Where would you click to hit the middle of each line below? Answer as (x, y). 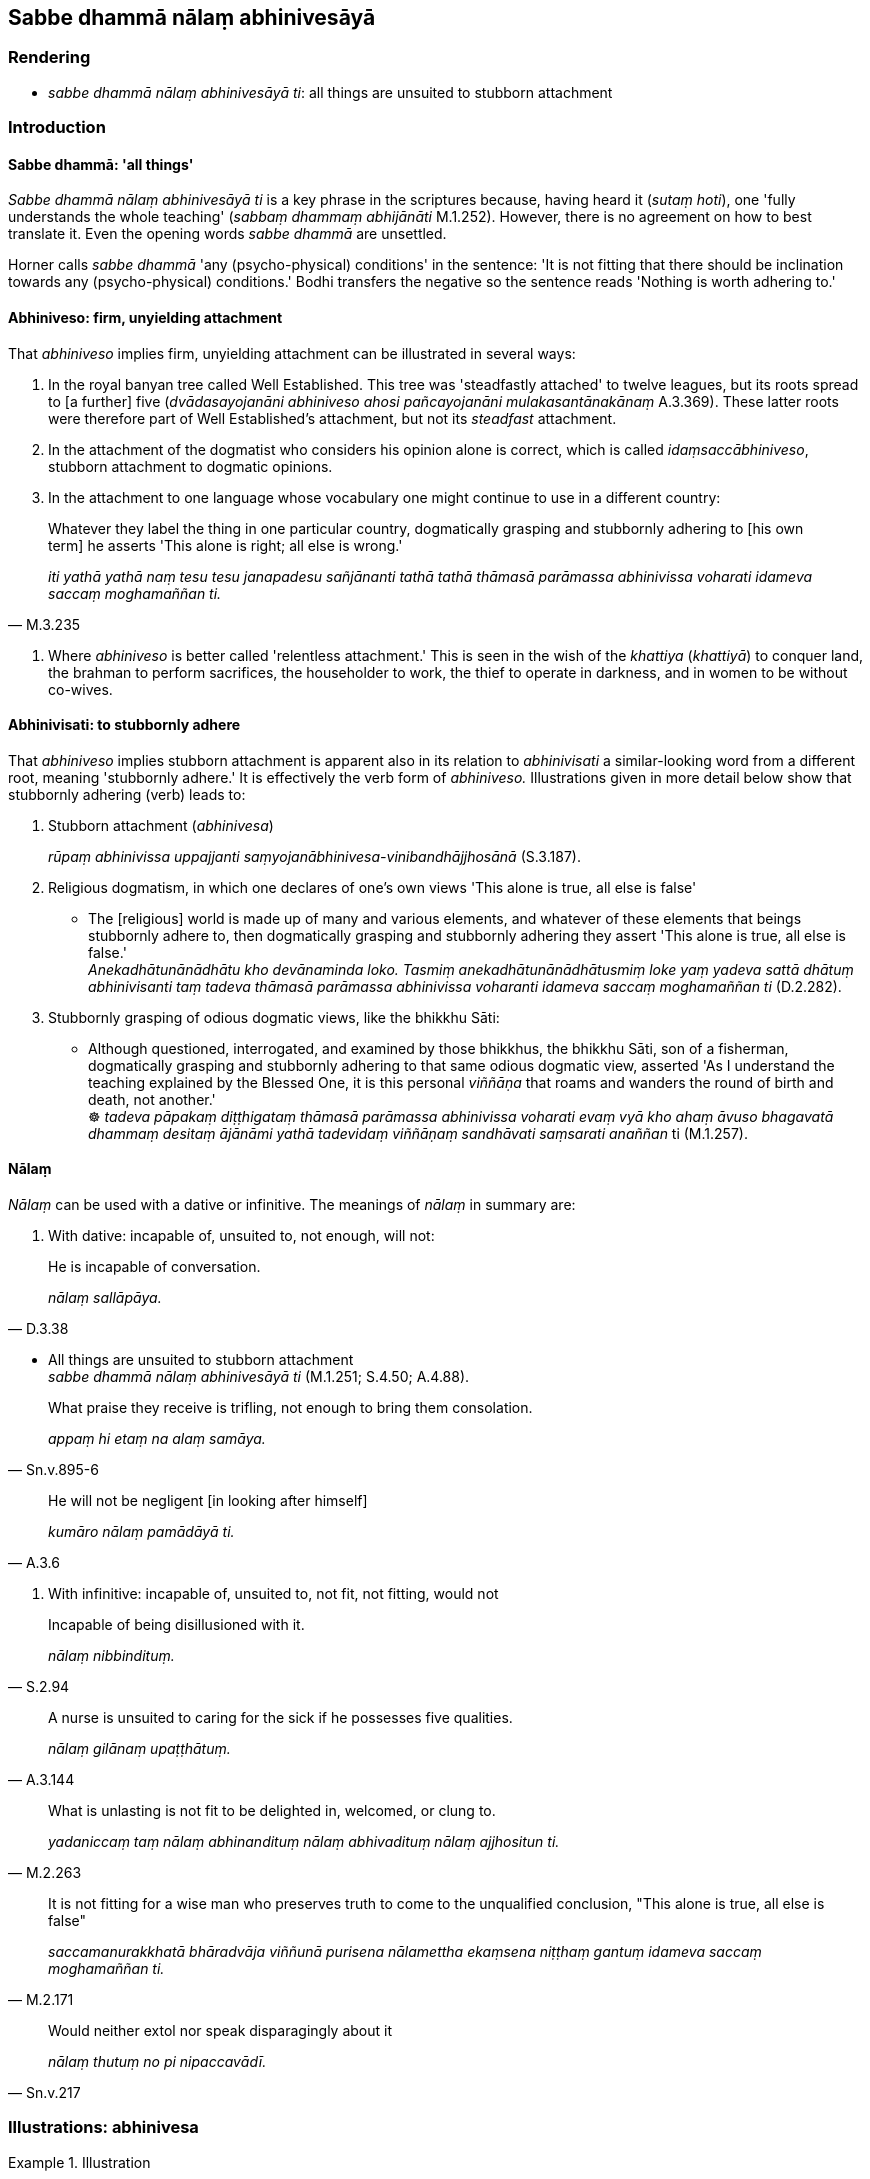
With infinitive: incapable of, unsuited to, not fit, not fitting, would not (273, 1594)
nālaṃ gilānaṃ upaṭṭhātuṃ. (139, 1749)
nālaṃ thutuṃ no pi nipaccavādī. (157, 2062)
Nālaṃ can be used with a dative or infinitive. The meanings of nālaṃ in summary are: (292, 1205)
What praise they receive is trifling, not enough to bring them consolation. (290, 1408)
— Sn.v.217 (44, 2093)
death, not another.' (152, 1099)
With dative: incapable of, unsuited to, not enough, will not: (241, 1236)
